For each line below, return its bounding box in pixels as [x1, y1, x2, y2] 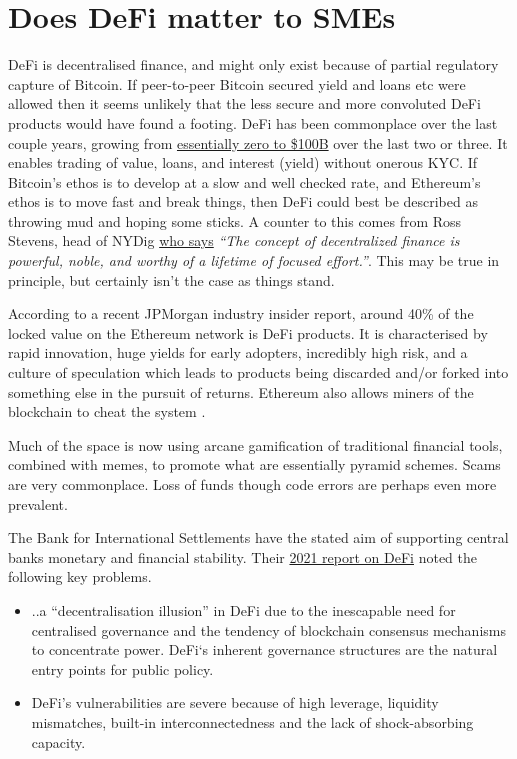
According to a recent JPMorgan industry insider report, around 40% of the [8, 303, 474, 324]
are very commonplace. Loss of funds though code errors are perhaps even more [8, 474, 497, 494]
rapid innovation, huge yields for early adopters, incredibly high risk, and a [8, 342, 468, 363]
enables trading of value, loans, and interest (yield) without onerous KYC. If [8, 152, 478, 173]
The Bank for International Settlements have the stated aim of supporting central [8, 527, 509, 548]
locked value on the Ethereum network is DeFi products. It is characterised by [8, 322, 488, 343]
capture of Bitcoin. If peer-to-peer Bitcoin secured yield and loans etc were [8, 73, 466, 94]
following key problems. [8, 566, 152, 587]
